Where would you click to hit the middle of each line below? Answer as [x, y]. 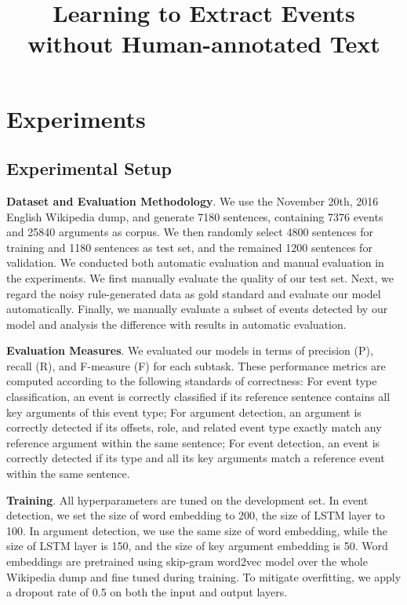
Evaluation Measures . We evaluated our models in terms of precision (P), [190, 350]
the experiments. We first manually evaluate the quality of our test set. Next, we [200, 277]
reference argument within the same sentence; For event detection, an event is [193, 442]
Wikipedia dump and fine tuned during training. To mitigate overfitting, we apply [204, 576]
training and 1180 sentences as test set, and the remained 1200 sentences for [189, 247]
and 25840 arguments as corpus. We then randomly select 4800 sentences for [190, 232]
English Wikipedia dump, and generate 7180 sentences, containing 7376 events [195, 216]
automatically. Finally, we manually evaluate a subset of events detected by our [197, 309]
